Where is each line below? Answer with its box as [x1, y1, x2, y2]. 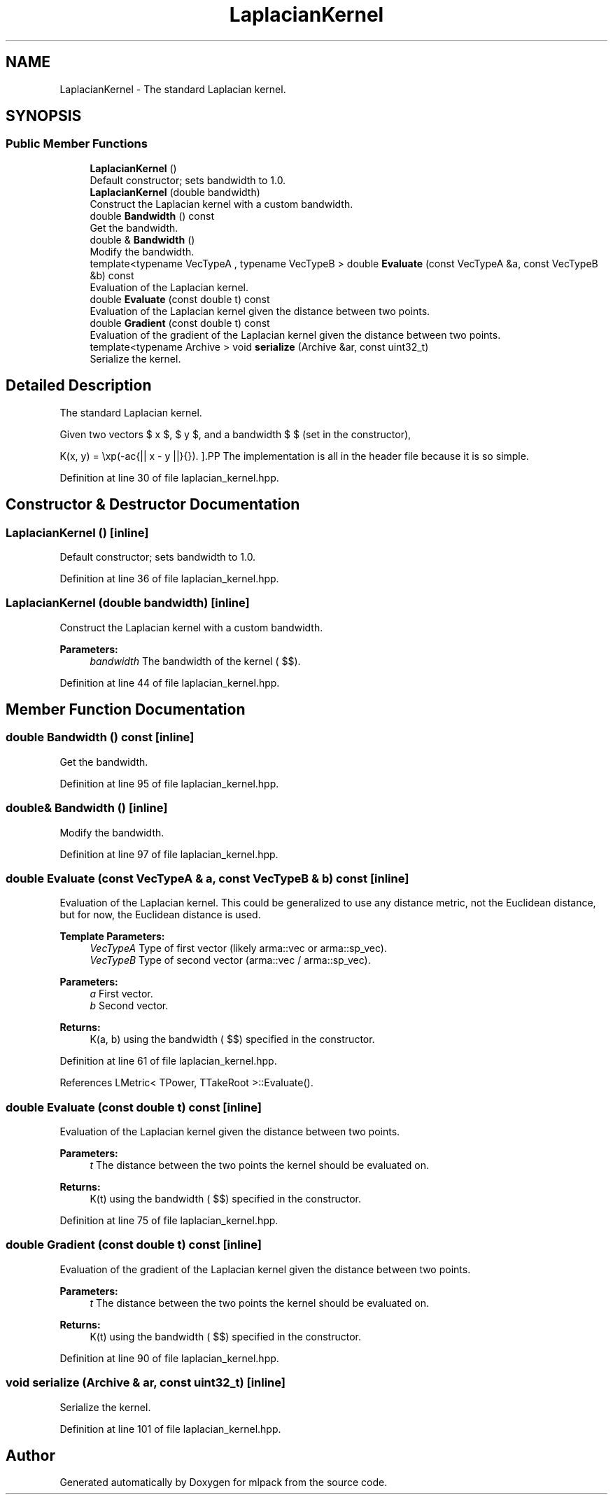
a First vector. [90, 988, 153, 1000]
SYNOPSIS [6, 107, 82, 125]
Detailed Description [6, 377, 152, 395]
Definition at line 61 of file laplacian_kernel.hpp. [59, 1055, 277, 1067]
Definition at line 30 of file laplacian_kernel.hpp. [59, 471, 279, 484]
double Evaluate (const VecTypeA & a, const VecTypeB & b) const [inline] [6, 871, 409, 885]
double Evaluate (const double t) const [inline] [6, 1100, 262, 1114]
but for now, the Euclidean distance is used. [59, 909, 261, 921]
